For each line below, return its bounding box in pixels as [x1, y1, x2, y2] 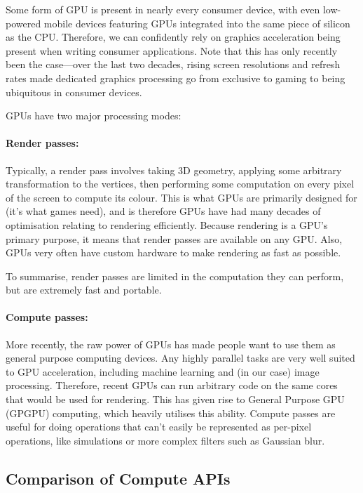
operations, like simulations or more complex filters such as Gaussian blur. [6, 433, 325, 447]
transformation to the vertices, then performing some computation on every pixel [6, 176, 355, 191]
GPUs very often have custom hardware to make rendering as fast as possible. [6, 245, 341, 260]
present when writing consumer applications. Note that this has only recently [6, 43, 338, 58]
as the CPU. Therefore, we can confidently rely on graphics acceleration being [6, 29, 341, 44]
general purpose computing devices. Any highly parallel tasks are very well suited [6, 350, 355, 365]
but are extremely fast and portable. [6, 282, 162, 297]
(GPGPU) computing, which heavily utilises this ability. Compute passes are [6, 405, 336, 420]
